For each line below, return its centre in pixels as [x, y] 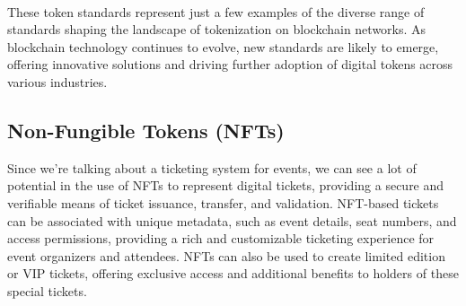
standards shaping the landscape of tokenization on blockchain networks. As [217, 29]
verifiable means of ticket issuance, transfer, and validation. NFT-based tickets [223, 202]
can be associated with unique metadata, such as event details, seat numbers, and [232, 220]
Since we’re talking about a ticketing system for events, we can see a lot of [212, 167]
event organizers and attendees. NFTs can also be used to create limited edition [226, 255]
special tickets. [47, 290]
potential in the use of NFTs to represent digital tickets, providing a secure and [226, 185]
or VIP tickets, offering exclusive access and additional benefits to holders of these [233, 273]
